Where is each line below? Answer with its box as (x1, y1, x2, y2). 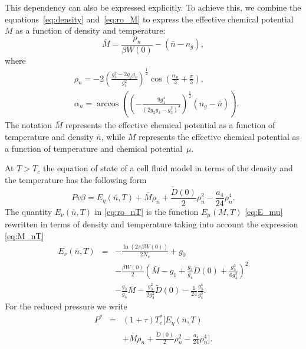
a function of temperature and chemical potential (5, 142, 183, 154)
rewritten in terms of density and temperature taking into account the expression (5, 218, 298, 230)
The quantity (5, 205, 52, 217)
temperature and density (5, 131, 94, 142)
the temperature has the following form (5, 173, 147, 185)
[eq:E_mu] (245, 205, 283, 217)
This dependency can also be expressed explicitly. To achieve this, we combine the (5, 1, 301, 13)
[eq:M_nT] (5, 229, 44, 242)
